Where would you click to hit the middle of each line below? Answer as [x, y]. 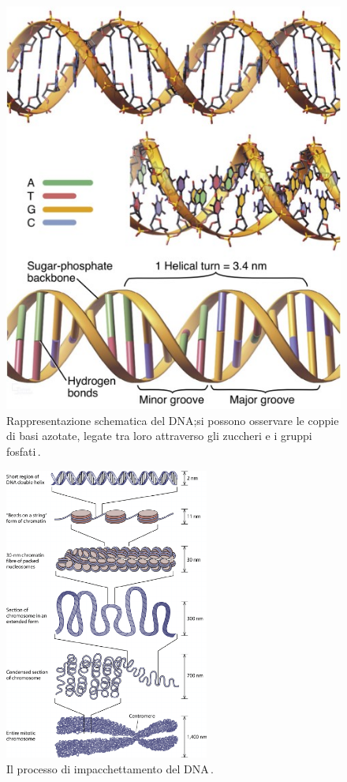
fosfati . [24, 451]
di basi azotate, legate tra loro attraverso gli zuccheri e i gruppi [159, 436]
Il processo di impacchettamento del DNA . [110, 768]
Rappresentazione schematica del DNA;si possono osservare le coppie [173, 420]
